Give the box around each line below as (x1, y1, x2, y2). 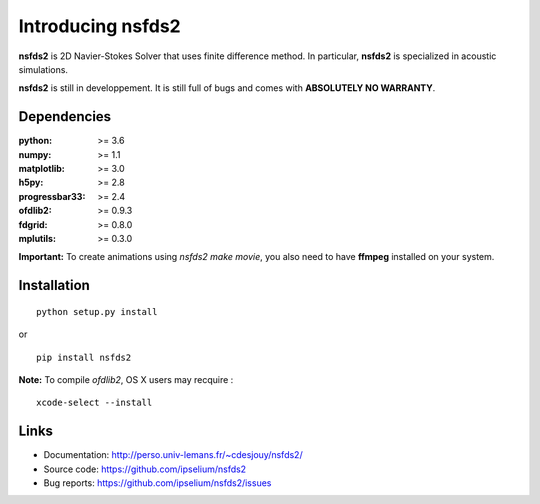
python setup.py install (36, 306, 158, 317)
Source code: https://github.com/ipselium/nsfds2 (43, 463, 247, 475)
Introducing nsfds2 (18, 15, 181, 37)
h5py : (18, 176, 44, 189)
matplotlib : (18, 163, 65, 175)
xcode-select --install (36, 397, 153, 409)
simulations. (18, 63, 69, 75)
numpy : (18, 148, 52, 160)
